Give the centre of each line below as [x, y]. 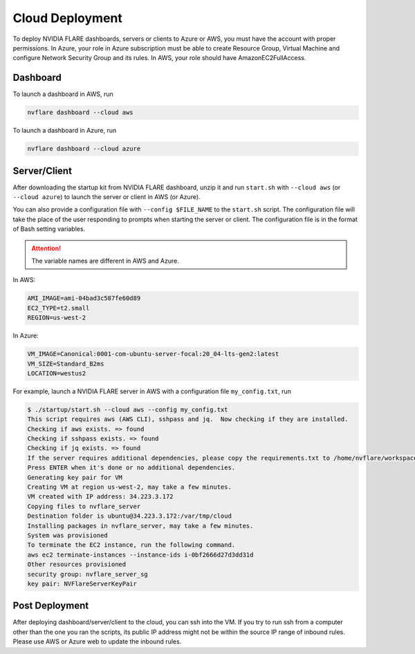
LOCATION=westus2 [57, 373]
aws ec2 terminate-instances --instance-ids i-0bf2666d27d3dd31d [140, 554]
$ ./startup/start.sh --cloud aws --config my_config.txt [128, 409]
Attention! [46, 248]
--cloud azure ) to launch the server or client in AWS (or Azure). [107, 197]
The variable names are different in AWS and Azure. [105, 261]
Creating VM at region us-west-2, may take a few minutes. [129, 487]
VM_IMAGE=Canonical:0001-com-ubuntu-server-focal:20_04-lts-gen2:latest [153, 354]
